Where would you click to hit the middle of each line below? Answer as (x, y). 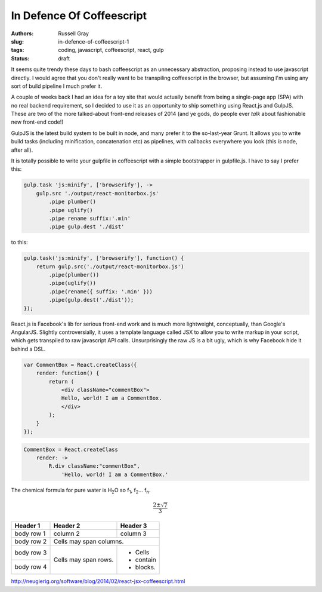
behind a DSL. (28, 349)
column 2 (66, 533)
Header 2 (67, 526)
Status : (20, 58)
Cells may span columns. (89, 542)
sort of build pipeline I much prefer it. (57, 86)
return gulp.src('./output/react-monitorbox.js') (110, 266)
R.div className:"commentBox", (94, 466)
